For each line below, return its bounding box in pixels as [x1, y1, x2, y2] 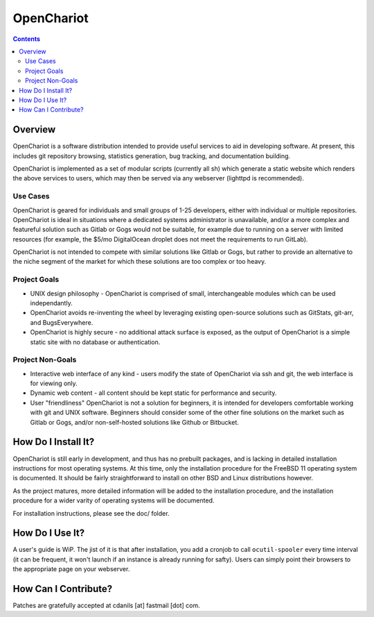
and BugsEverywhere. [30, 318, 93, 326]
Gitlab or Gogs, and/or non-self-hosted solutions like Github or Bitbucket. [30, 418, 239, 426]
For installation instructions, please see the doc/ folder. [12, 509, 170, 517]
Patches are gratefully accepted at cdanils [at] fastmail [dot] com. [12, 601, 200, 610]
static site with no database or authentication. [30, 337, 161, 346]
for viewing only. [30, 379, 78, 388]
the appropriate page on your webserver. [12, 565, 130, 573]
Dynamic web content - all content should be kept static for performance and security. [30, 389, 277, 397]
